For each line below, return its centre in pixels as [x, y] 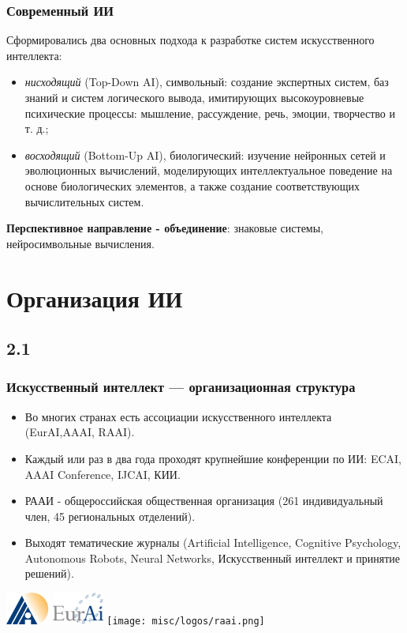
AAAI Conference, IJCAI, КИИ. [103, 474]
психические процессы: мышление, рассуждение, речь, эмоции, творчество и [210, 113]
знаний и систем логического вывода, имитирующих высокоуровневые [194, 97]
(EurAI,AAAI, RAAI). [80, 432]
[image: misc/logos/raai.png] [186, 622]
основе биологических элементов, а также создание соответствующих [192, 185]
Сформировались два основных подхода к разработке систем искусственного [190, 40]
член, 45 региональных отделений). [110, 516]
